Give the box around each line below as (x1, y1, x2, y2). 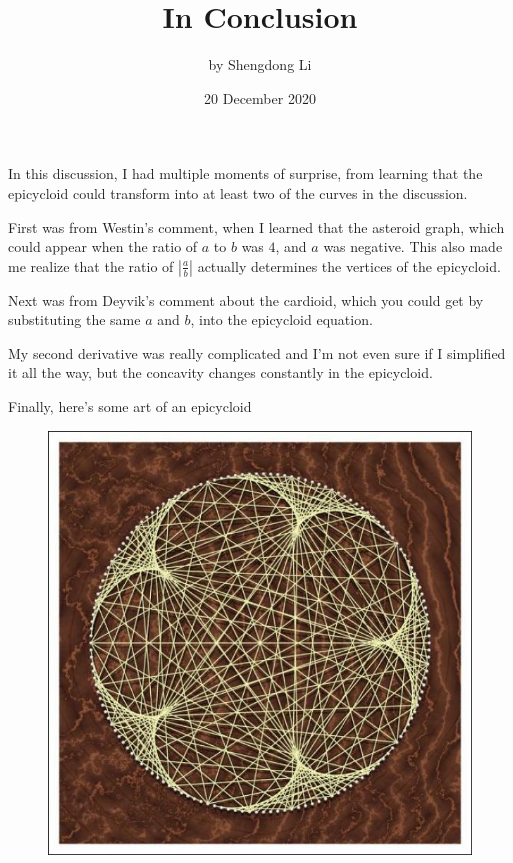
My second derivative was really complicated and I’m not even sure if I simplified (8, 342, 506, 363)
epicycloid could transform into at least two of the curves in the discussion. (8, 182, 468, 203)
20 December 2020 (204, 87, 316, 108)
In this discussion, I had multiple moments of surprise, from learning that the (8, 163, 483, 184)
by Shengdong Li (208, 54, 312, 75)
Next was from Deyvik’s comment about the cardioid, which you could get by (8, 289, 484, 310)
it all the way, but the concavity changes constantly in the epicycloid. (8, 362, 433, 383)
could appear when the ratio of (8, 236, 198, 257)
